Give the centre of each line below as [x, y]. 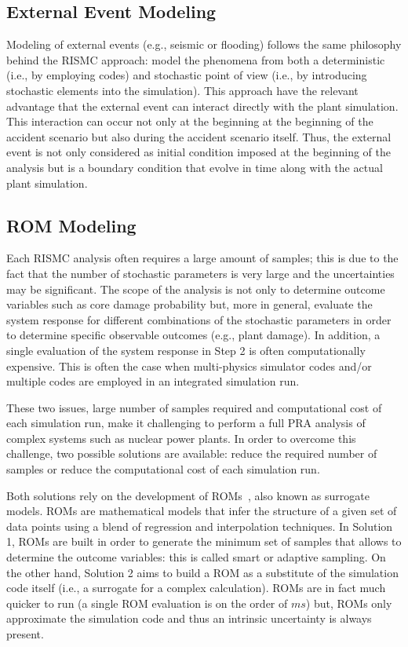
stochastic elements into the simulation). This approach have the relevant [182, 90]
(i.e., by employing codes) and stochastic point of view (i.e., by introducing [187, 75]
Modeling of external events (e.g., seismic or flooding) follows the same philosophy [204, 44]
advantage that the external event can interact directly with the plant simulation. [202, 106]
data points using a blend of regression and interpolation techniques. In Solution [200, 526]
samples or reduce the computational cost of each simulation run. [163, 469]
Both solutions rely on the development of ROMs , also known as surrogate [188, 495]
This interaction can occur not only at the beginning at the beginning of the [190, 121]
